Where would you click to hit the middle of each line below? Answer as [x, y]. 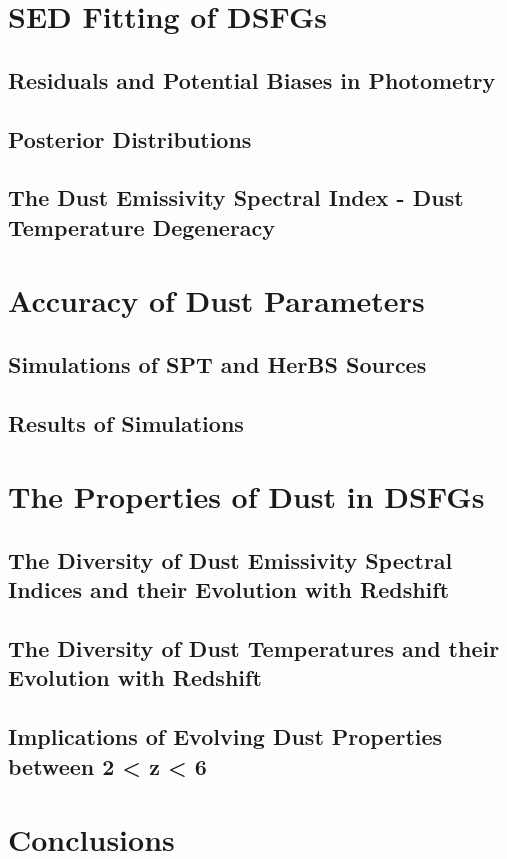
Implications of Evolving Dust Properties [225, 736]
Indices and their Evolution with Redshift [229, 589]
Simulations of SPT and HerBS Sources [217, 363]
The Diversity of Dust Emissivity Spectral [230, 559]
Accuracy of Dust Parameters [216, 300]
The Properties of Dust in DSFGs [246, 496]
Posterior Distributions [130, 138]
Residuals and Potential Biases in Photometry [252, 79]
